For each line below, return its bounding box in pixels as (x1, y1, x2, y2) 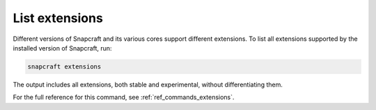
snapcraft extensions (27, 62, 102, 71)
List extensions (13, 10, 104, 26)
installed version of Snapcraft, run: (13, 44, 112, 52)
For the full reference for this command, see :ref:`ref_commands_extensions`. (13, 93, 235, 102)
